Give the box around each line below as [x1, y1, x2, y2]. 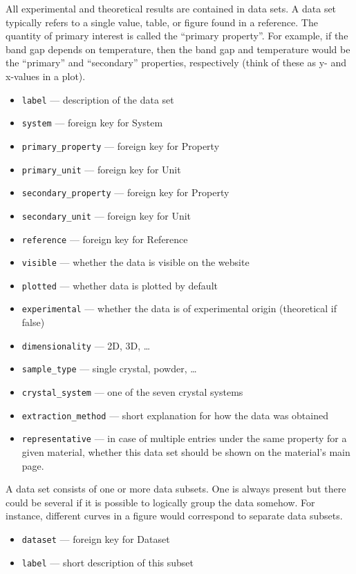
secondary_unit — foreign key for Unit [21, 208, 191, 222]
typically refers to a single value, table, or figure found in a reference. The [6, 15, 318, 29]
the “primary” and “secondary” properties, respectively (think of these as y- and [6, 55, 346, 70]
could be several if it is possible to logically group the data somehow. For [6, 495, 315, 509]
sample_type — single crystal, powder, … [21, 361, 197, 376]
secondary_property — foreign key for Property [21, 185, 229, 200]
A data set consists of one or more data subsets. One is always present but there [6, 481, 346, 496]
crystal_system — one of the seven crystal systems [21, 385, 243, 399]
